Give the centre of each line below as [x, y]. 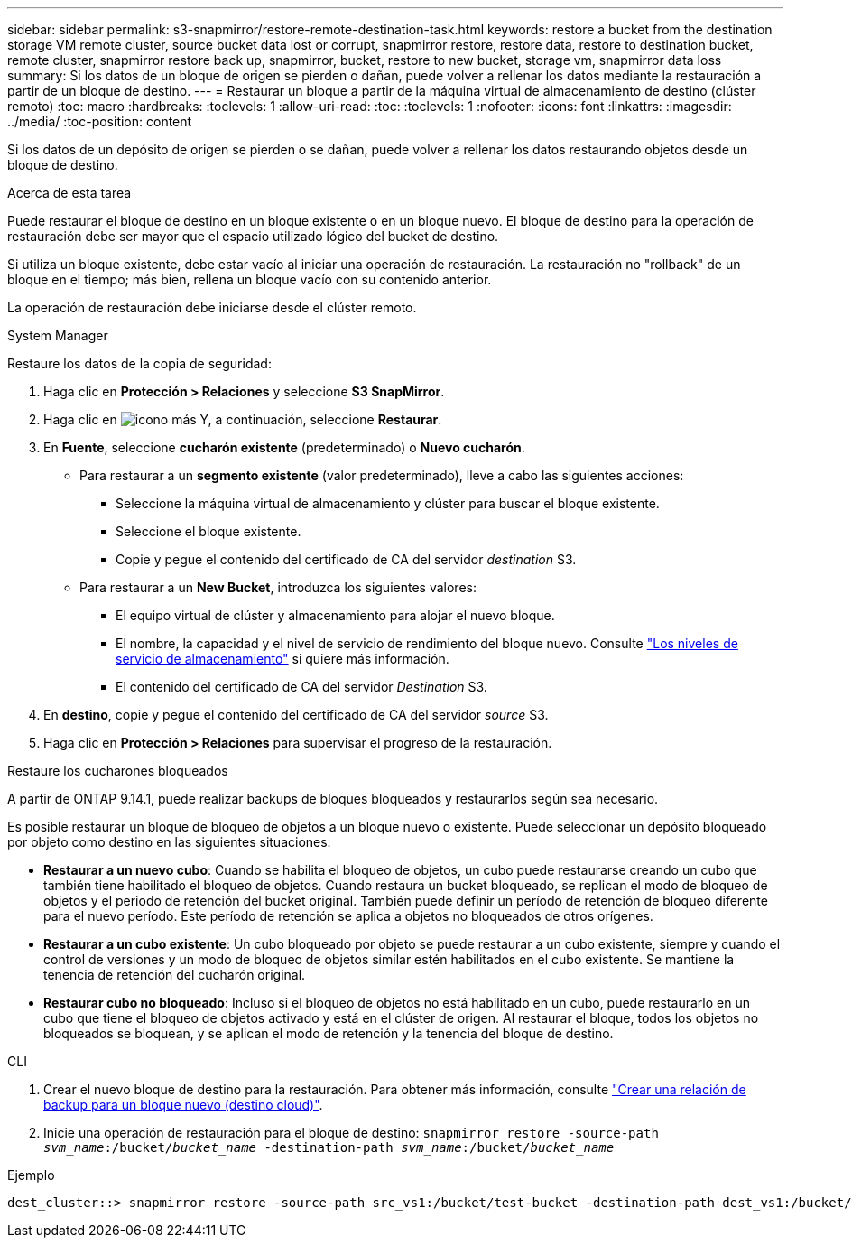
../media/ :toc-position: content [100, 121]
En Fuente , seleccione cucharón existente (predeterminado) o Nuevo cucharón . [284, 447]
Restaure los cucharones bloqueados [118, 771]
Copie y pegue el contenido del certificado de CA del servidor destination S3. [346, 559]
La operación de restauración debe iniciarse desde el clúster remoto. [212, 307]
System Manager [58, 335]
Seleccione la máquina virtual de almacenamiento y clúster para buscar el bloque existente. [388, 503]
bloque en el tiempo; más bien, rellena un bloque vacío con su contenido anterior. [250, 279]
